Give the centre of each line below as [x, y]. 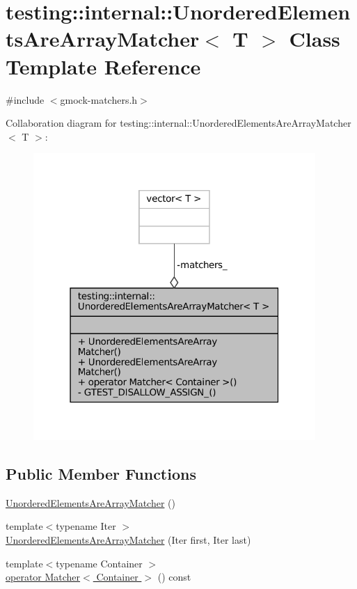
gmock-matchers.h [99, 99]
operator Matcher [43, 577]
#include [25, 99]
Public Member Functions [101, 473]
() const [174, 577]
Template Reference [103, 66]
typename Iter [86, 526]
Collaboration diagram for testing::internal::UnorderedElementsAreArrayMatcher [178, 123]
